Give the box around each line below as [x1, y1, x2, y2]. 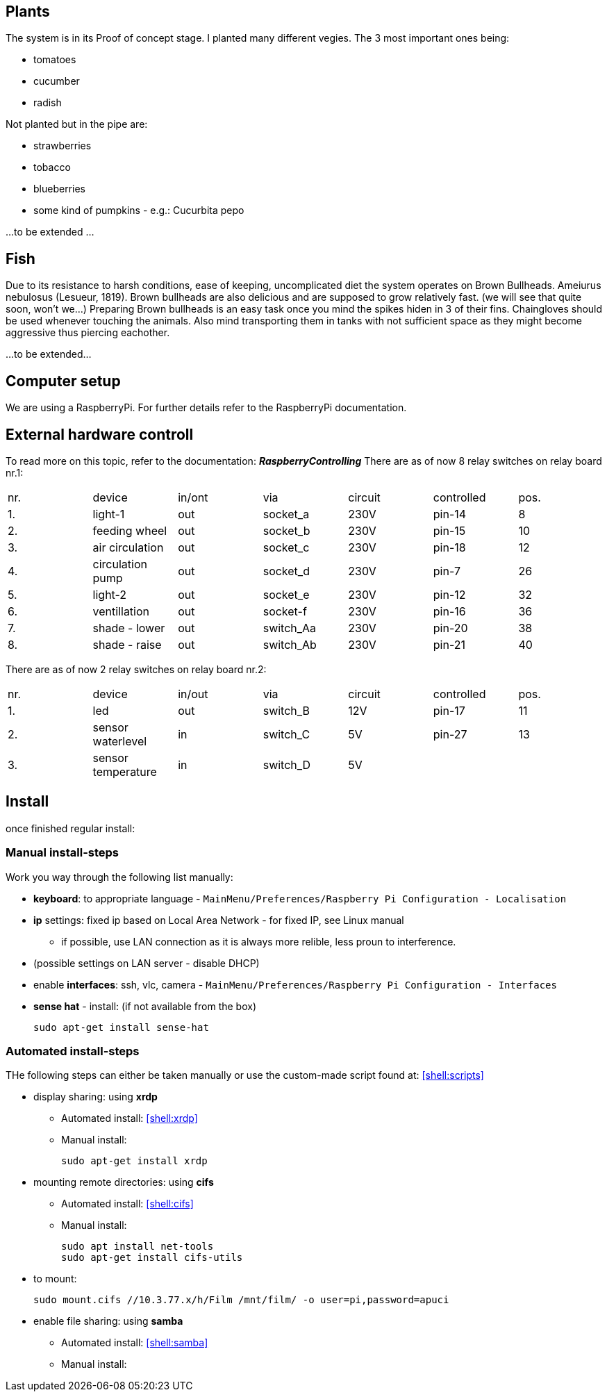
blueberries [33, 183, 85, 195]
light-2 [92, 587, 127, 602]
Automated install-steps [6, 1043, 140, 1058]
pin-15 [433, 523, 466, 538]
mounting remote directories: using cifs [33, 1176, 214, 1189]
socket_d [263, 563, 310, 578]
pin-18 [433, 540, 466, 554]
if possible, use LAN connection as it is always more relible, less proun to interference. [61, 935, 456, 948]
